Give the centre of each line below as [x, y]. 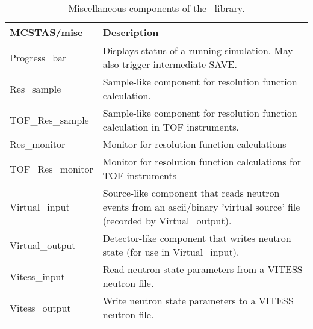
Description [131, 32]
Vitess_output [40, 307]
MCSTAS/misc [46, 32]
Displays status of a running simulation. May [198, 50]
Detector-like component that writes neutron [197, 238]
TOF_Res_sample [49, 120]
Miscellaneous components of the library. [156, 8]
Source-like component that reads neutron [191, 193]
